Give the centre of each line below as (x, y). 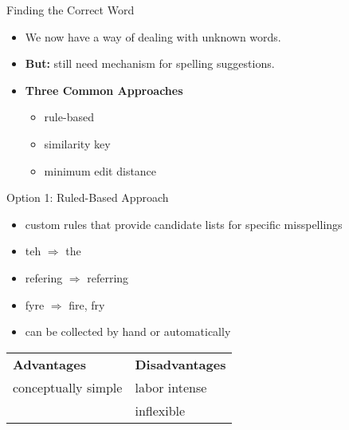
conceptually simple (68, 387)
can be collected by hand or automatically (128, 331)
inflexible (160, 410)
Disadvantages (180, 364)
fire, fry (87, 304)
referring (108, 277)
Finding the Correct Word (71, 10)
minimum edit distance (100, 170)
